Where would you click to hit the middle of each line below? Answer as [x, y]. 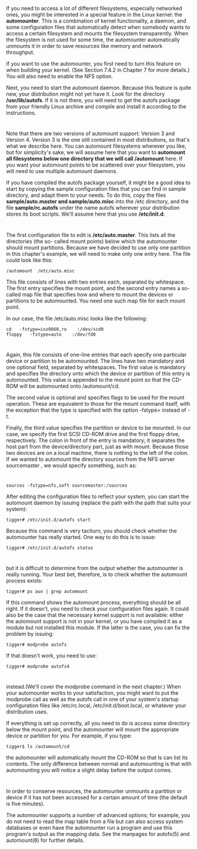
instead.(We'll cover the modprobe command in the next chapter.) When [94, 687]
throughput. [20, 53]
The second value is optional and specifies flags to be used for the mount [95, 397]
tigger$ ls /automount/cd [38, 747]
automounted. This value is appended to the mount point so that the [88, 379]
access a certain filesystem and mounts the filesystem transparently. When [97, 34]
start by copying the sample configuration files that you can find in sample [96, 189]
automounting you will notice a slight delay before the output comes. [89, 770]
